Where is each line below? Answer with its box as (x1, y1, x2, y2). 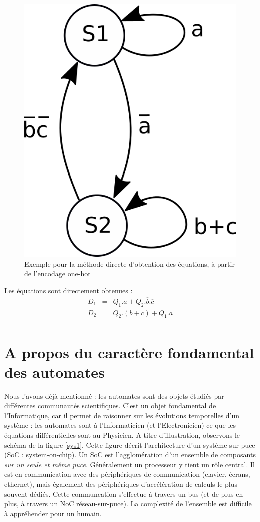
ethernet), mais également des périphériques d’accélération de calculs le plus (4, 479, 238, 489)
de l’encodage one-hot (24, 268, 91, 279)
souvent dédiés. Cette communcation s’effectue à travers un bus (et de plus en (4, 488, 243, 499)
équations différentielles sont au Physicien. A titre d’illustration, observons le (4, 430, 240, 440)
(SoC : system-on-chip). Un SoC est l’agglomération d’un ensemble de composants (4, 449, 256, 460)
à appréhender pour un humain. (4, 508, 102, 518)
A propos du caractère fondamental (4, 341, 254, 362)
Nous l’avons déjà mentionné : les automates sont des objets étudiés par (4, 390, 224, 401)
